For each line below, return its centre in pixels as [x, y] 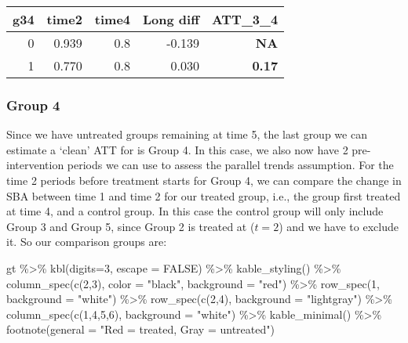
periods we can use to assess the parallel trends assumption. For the [230, 165]
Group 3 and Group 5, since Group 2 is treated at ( [131, 226]
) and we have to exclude [339, 226]
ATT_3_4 [245, 19]
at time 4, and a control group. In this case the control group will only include [195, 211]
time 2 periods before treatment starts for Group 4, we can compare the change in [204, 180]
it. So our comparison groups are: [87, 242]
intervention [35, 165]
